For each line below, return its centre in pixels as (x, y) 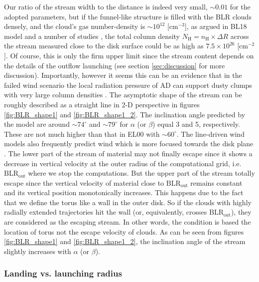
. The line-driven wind (210, 134)
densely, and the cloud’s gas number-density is (75, 26)
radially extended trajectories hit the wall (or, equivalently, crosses (106, 212)
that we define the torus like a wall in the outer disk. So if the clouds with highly (128, 202)
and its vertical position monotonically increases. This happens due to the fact (124, 192)
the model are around (37, 124)
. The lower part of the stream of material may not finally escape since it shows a (128, 153)
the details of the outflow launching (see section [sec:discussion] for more (115, 65)
